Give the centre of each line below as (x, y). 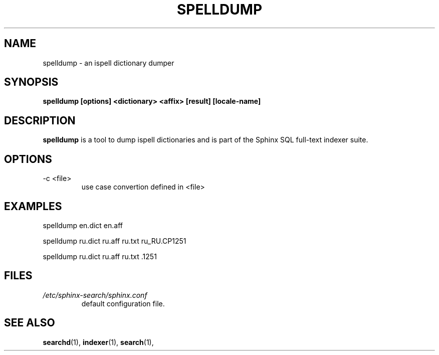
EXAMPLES (33, 206)
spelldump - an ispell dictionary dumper (108, 63)
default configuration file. (123, 303)
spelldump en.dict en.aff (83, 225)
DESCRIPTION (40, 120)
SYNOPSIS (31, 82)
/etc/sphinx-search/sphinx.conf (95, 295)
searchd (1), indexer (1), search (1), (98, 342)
